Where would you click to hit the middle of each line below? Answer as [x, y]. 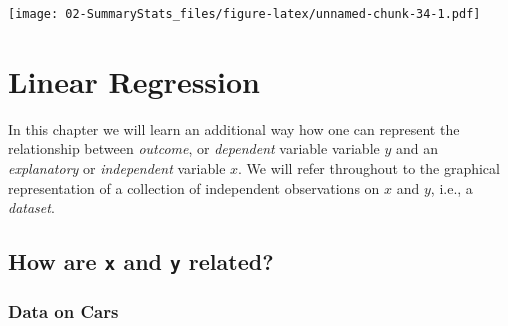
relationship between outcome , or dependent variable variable [194, 148]
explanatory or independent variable [117, 167]
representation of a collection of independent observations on [194, 187]
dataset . [31, 207]
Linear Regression [134, 80]
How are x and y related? [141, 261]
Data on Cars [63, 311]
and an [416, 148]
